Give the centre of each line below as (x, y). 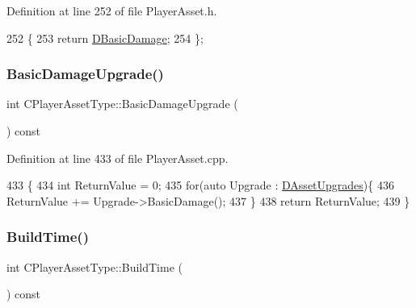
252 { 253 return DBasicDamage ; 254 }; (105, 37)
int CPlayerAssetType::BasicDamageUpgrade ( (122, 104)
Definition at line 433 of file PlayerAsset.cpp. (118, 158)
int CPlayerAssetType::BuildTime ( (95, 266)
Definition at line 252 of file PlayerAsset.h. (112, 10)
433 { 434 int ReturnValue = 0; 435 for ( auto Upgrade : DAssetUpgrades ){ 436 (200, 185)
